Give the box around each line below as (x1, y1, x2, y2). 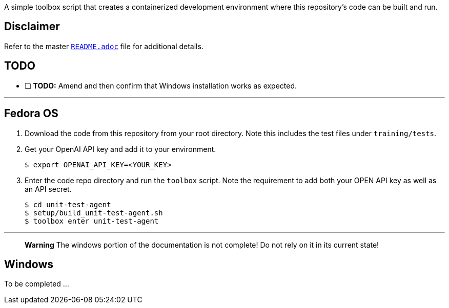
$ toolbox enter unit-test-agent (25, 216, 159, 225)
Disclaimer (4, 20, 60, 33)
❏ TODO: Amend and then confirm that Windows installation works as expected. (25, 81, 297, 90)
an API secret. (25, 184, 72, 193)
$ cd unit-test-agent (25, 200, 111, 209)
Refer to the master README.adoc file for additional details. (4, 41, 203, 51)
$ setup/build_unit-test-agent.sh (25, 208, 163, 217)
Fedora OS (4, 107, 58, 120)
